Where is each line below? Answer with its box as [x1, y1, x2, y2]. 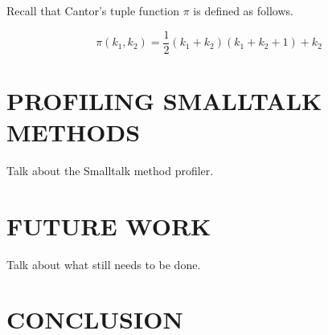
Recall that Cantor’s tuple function [6, 2, 179, 18]
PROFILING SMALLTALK [6, 84, 322, 116]
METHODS [6, 116, 141, 149]
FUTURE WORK [6, 209, 211, 242]
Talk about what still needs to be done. [6, 255, 201, 272]
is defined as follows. [193, 2, 293, 18]
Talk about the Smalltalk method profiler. [6, 161, 214, 178]
